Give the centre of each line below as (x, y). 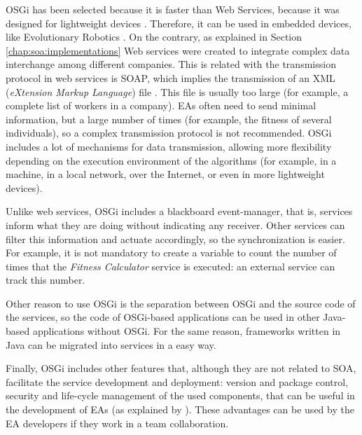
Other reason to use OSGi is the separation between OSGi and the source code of (181, 303)
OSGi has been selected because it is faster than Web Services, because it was (173, 9)
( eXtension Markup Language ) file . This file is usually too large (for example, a (177, 91)
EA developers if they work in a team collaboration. (117, 423)
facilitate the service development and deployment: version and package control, (177, 381)
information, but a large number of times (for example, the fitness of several (169, 119)
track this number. (46, 280)
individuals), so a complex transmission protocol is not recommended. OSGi (169, 133)
